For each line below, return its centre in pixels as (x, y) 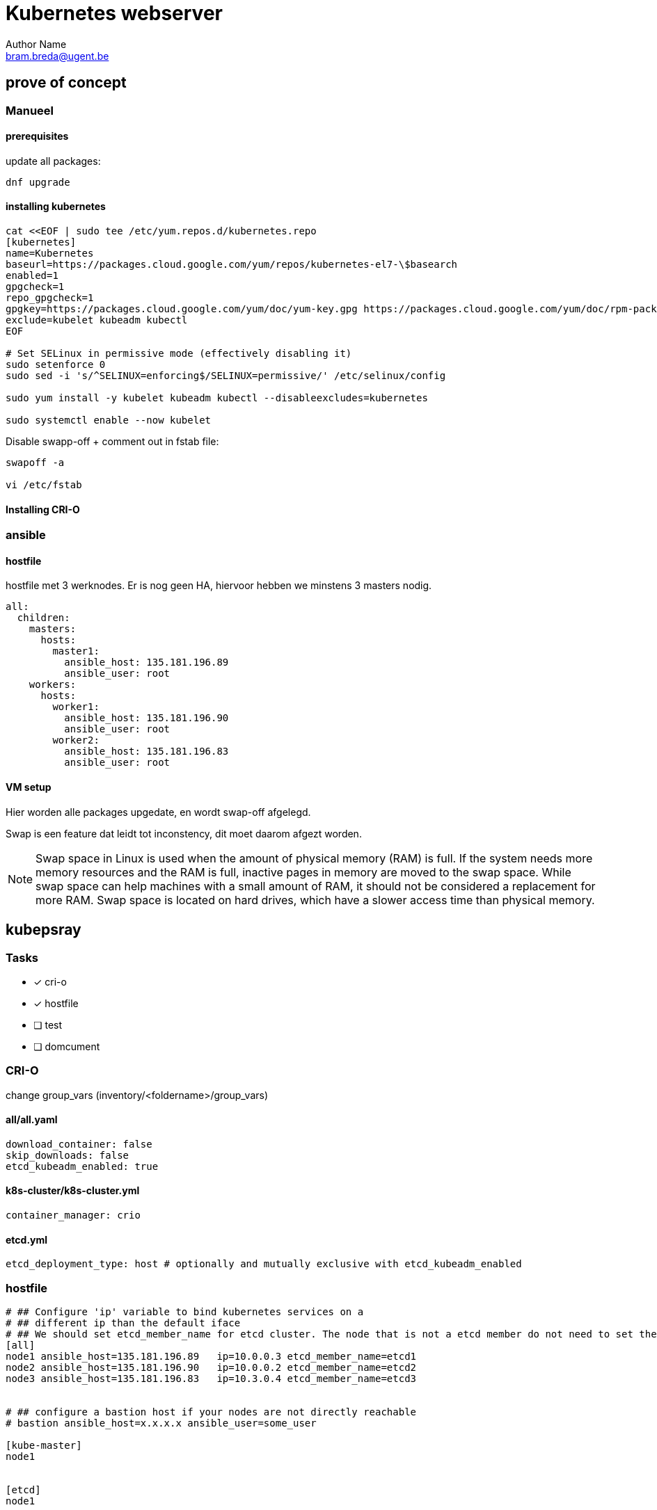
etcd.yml (27, 1239)
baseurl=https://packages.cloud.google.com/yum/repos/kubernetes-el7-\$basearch (232, 265)
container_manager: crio (73, 1215)
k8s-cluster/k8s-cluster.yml (73, 1191)
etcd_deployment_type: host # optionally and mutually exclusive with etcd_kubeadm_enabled (264, 1264)
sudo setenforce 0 (56, 365)
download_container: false (79, 1144)
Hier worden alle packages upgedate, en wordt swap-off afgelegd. (158, 812)
